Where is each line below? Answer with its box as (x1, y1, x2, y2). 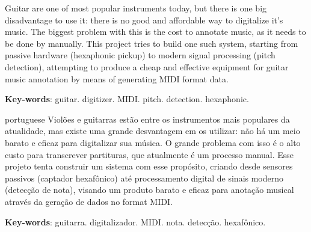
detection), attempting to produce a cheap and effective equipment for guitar (5, 60, 289, 73)
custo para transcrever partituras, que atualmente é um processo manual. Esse (5, 148, 294, 160)
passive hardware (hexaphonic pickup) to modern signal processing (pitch (5, 49, 276, 61)
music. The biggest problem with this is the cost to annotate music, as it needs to (5, 25, 306, 38)
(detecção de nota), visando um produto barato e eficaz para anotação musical (5, 183, 294, 196)
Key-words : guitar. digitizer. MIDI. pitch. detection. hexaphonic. (5, 93, 249, 105)
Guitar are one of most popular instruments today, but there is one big (5, 2, 267, 14)
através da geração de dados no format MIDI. (5, 195, 173, 207)
